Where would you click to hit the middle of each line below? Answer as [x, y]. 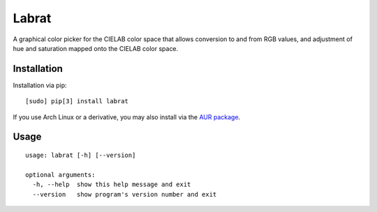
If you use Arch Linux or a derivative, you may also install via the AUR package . [127, 117]
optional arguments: [60, 175]
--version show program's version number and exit [125, 194]
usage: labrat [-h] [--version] [81, 156]
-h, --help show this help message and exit [112, 184]
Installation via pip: [40, 85]
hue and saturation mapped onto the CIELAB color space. [96, 48]
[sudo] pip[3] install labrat [77, 101]
